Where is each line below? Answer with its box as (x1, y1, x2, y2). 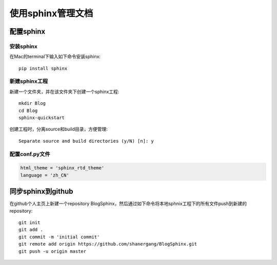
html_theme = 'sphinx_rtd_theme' (20, 165, 105, 171)
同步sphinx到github (9, 187, 74, 196)
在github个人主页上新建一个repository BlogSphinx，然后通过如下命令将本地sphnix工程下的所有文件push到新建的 (9, 201, 247, 207)
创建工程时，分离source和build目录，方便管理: (9, 126, 108, 132)
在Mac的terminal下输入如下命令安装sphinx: (9, 54, 101, 60)
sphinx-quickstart (18, 115, 65, 121)
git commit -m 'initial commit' (18, 234, 100, 240)
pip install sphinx (18, 65, 68, 71)
